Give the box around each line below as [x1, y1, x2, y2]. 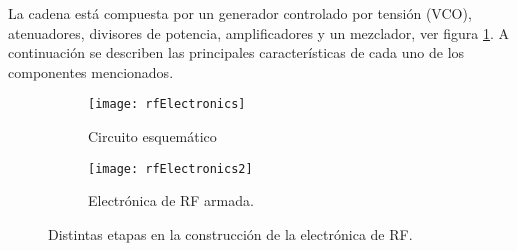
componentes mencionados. [8, 61, 174, 82]
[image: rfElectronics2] [88, 161, 253, 176]
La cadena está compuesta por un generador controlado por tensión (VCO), [8, 3, 472, 23]
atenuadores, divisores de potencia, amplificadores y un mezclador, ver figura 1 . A [8, 22, 510, 43]
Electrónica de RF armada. [88, 190, 254, 211]
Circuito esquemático [88, 126, 217, 147]
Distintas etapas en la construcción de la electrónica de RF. [48, 223, 413, 244]
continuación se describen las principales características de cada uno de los [8, 42, 465, 63]
